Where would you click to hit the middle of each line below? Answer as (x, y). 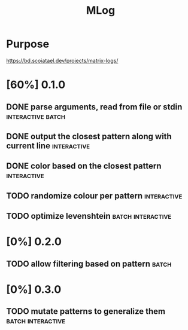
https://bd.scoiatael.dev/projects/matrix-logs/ (62, 60)
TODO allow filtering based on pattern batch (89, 264)
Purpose (28, 44)
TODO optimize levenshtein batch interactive (89, 216)
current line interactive (48, 146)
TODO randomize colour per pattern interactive (94, 196)
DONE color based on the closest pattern (84, 166)
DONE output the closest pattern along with (89, 136)
